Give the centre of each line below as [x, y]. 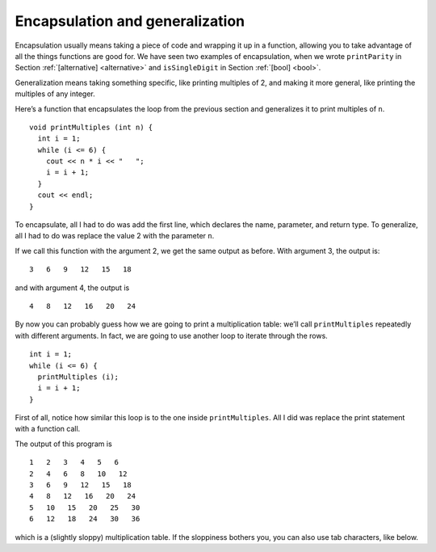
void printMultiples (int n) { [91, 127]
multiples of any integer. [55, 94]
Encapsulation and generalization [130, 21]
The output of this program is [63, 444]
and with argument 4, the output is [72, 288]
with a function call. [48, 429]
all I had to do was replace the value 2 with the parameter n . [115, 236]
